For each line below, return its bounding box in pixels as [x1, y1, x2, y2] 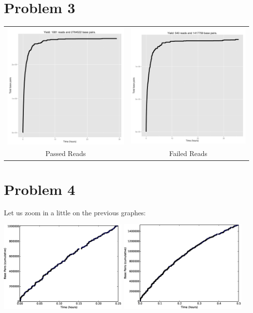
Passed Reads [45, 148, 86, 158]
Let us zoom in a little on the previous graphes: [4, 207, 146, 217]
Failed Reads [169, 148, 207, 158]
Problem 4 [4, 179, 75, 199]
